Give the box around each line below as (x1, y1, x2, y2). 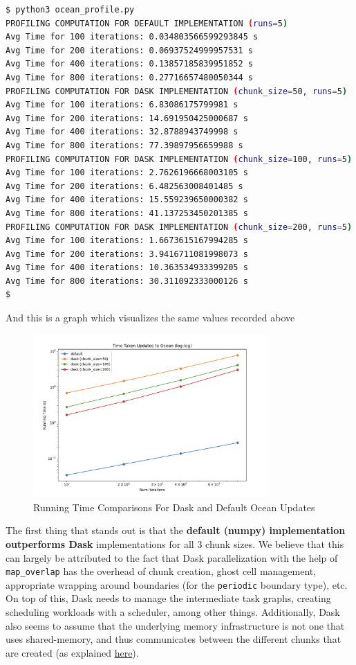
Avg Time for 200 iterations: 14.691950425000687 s (6, 113, 248, 123)
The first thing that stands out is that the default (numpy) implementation (6, 523, 346, 538)
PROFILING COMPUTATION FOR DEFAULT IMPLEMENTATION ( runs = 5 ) (6, 18, 288, 28)
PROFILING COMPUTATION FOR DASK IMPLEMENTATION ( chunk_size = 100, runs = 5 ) (6, 154, 353, 164)
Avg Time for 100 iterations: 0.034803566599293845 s (6, 32, 259, 42)
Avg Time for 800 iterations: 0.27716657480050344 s (6, 72, 253, 82)
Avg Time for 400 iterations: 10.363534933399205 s (6, 263, 248, 273)
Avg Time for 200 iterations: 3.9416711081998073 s (6, 249, 248, 259)
